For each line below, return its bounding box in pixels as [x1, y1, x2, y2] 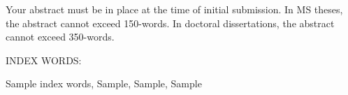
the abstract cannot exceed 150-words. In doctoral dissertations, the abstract [6, 15, 335, 30]
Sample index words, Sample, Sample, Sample [6, 76, 202, 91]
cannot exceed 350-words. [6, 29, 115, 44]
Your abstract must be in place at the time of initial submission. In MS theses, [6, 2, 343, 16]
